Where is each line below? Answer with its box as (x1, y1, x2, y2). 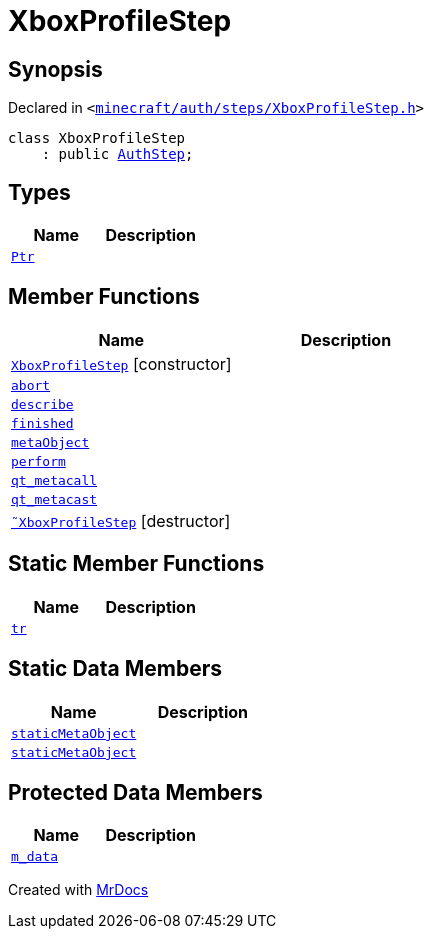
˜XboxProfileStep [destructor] (11, 510, 231, 531)
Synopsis (8, 56, 103, 82)
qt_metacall (11, 472, 98, 488)
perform (11, 453, 66, 469)
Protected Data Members (8, 779, 263, 805)
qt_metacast (11, 491, 98, 507)
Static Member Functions (8, 551, 265, 577)
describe (11, 396, 74, 412)
